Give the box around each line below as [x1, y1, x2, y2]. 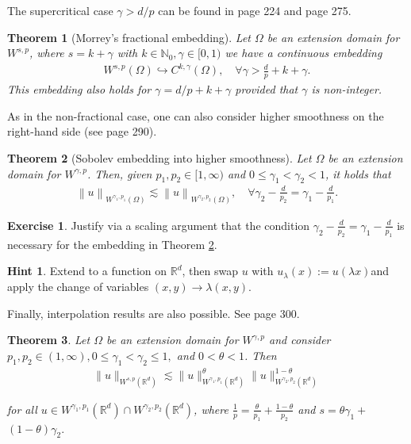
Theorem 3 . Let [7, 331, 90, 348]
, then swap [182, 262, 238, 279]
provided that [235, 81, 298, 98]
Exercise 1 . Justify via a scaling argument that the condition [7, 216, 310, 233]
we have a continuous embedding [225, 44, 382, 61]
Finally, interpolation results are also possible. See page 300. [7, 304, 300, 321]
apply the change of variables [7, 277, 149, 294]
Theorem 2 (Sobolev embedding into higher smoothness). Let [7, 149, 312, 166]
